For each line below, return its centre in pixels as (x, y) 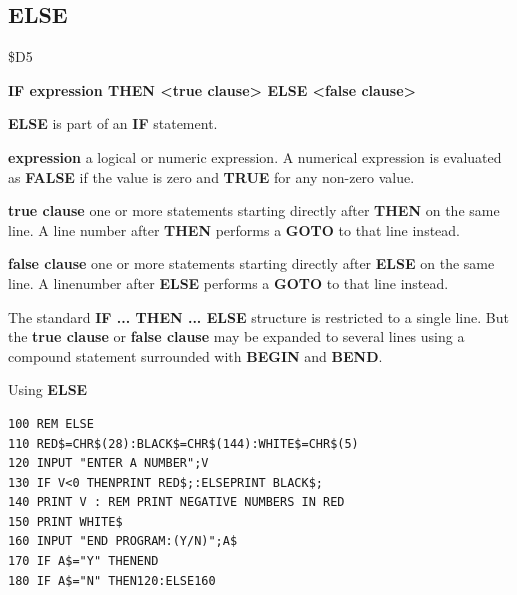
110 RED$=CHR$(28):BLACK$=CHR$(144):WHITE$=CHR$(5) (183, 443)
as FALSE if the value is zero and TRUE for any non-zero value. (211, 176)
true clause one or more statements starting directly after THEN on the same (254, 210)
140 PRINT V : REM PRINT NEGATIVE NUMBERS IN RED (176, 502)
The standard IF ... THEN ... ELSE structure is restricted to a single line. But (258, 316)
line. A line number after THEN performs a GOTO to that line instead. (234, 229)
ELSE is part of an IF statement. (113, 123)
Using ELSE (48, 389)
